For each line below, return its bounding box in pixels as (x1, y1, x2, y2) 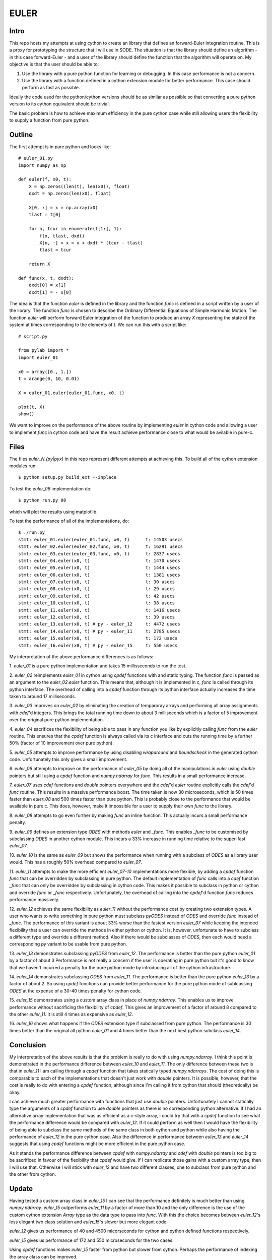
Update (9, 1184, 33, 1193)
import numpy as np (18, 162, 66, 168)
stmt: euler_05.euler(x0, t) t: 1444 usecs (18, 565, 181, 571)
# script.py (18, 333, 48, 339)
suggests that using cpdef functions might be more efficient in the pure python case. (9, 1141, 186, 1147)
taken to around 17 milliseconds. (9, 693, 76, 699)
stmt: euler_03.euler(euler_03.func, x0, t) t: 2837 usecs (18, 551, 181, 556)
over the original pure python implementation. (9, 717, 104, 723)
